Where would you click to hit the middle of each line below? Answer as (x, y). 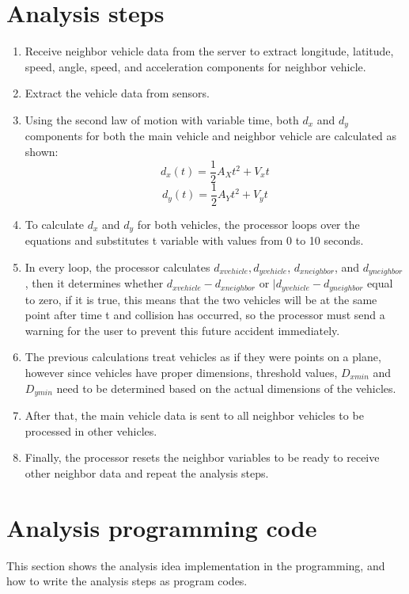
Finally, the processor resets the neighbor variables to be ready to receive (202, 457)
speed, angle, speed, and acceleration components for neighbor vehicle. (195, 66)
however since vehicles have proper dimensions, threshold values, (181, 372)
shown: (42, 151)
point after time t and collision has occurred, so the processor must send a (205, 315)
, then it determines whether (94, 283)
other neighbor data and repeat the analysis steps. (147, 472)
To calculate (55, 224)
